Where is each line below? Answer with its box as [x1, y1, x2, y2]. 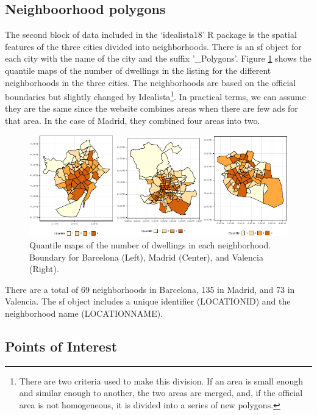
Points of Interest [5, 336, 118, 355]
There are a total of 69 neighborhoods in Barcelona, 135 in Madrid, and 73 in [5, 283, 295, 295]
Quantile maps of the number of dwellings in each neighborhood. [29, 238, 271, 251]
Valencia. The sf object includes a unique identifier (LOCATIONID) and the [5, 295, 291, 308]
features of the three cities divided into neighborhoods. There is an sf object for [5, 40, 302, 52]
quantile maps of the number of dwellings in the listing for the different [5, 63, 271, 76]
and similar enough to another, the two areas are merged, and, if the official [19, 386, 303, 399]
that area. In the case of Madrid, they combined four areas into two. [5, 114, 260, 127]
